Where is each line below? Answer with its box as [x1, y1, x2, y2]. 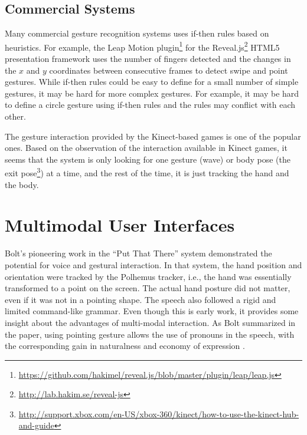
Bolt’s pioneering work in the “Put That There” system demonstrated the [5, 247, 272, 259]
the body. [5, 178, 39, 190]
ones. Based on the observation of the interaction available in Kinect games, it [5, 141, 288, 154]
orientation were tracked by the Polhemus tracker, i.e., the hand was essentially [5, 270, 292, 282]
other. [5, 110, 26, 123]
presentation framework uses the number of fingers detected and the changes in [5, 52, 291, 65]
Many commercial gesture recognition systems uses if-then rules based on [5, 27, 269, 39]
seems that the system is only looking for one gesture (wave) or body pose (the [5, 153, 290, 165]
